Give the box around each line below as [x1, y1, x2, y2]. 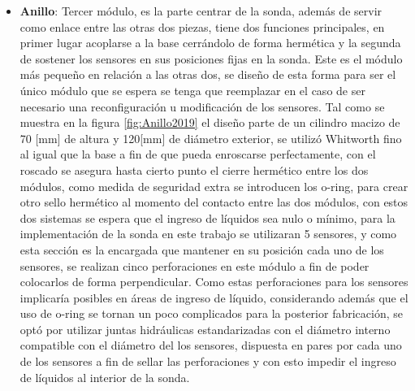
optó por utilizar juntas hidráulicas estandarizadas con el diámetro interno [19, 320, 391, 337]
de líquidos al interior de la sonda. [19, 368, 190, 385]
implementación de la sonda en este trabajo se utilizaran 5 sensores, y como [19, 225, 397, 242]
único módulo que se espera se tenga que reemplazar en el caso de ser [19, 81, 365, 98]
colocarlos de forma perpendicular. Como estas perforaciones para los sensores [19, 273, 409, 290]
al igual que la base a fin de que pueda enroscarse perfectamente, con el [19, 146, 376, 163]
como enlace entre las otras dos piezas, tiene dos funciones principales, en [19, 18, 385, 35]
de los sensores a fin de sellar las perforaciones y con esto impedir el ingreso [19, 353, 396, 370]
